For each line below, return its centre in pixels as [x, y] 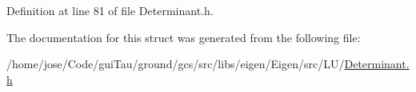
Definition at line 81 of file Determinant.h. [110, 10]
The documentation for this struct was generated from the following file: [184, 37]
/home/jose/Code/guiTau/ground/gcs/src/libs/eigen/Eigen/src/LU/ [176, 64]
